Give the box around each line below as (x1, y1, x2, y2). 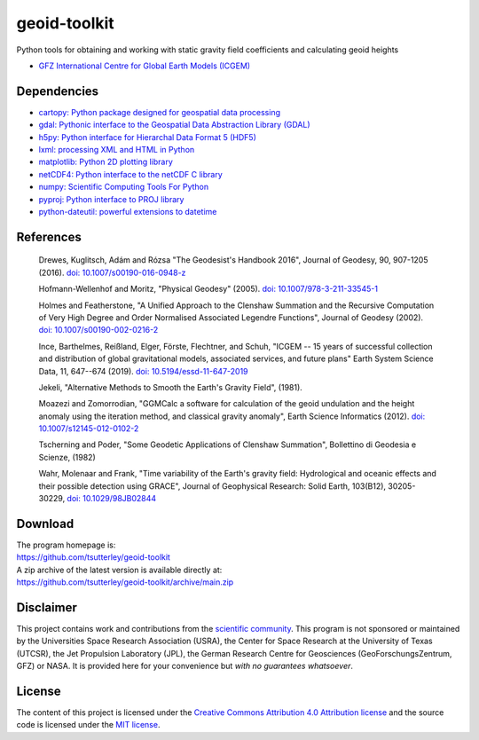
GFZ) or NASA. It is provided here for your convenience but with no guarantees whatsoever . (16, 661, 354, 672)
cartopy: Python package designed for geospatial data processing (38, 106, 281, 117)
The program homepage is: (16, 539, 116, 550)
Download (16, 516, 75, 531)
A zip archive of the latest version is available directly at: (16, 564, 223, 575)
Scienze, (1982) (38, 452, 97, 462)
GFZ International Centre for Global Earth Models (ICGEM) (38, 60, 251, 71)
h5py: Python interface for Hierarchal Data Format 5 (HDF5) (38, 131, 257, 142)
